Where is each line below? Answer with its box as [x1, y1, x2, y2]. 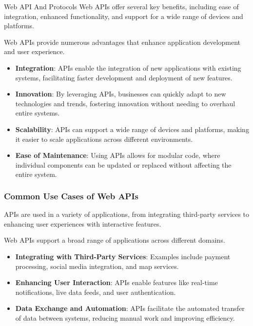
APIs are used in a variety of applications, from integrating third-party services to [4, 209, 249, 219]
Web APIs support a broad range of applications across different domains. [4, 235, 225, 245]
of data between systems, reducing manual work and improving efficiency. [15, 312, 235, 323]
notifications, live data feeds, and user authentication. [15, 287, 176, 297]
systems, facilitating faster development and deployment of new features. [15, 72, 233, 82]
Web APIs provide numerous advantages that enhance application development [4, 37, 241, 47]
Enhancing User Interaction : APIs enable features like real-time [15, 277, 218, 288]
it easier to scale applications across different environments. [15, 134, 193, 144]
